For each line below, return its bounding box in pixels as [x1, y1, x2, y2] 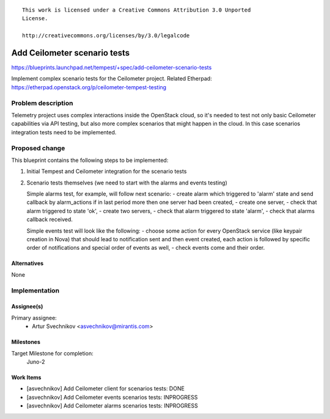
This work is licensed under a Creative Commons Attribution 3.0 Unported [22, 7, 251, 13]
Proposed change [11, 144, 65, 152]
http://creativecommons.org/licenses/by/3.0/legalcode [22, 32, 190, 39]
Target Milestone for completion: [11, 349, 94, 357]
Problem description [11, 98, 73, 107]
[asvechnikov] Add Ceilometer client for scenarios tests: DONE [26, 385, 185, 392]
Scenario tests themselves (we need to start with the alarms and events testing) [26, 179, 227, 186]
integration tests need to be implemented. [11, 128, 117, 136]
